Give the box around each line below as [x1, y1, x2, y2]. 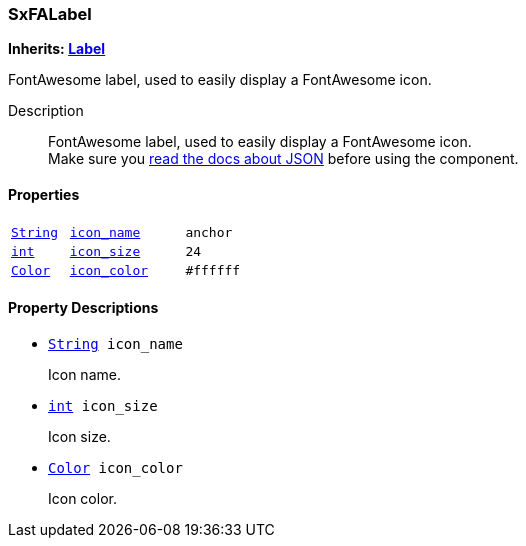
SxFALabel [8, 4, 92, 24]
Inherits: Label [8, 40, 106, 58]
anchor [185, 224, 233, 240]
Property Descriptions [8, 299, 159, 317]
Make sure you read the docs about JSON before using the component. [48, 150, 519, 168]
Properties [8, 185, 80, 203]
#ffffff [185, 262, 241, 278]
